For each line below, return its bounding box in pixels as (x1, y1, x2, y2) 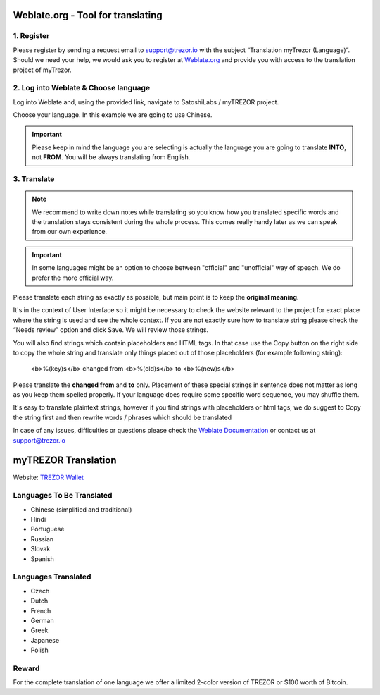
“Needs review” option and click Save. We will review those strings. (13, 326, 209, 334)
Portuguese (30, 525, 65, 534)
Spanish (30, 554, 54, 563)
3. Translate (13, 174, 55, 184)
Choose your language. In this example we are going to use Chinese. (13, 111, 213, 119)
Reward (13, 663, 40, 673)
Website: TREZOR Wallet (13, 473, 84, 481)
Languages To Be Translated (13, 491, 113, 500)
